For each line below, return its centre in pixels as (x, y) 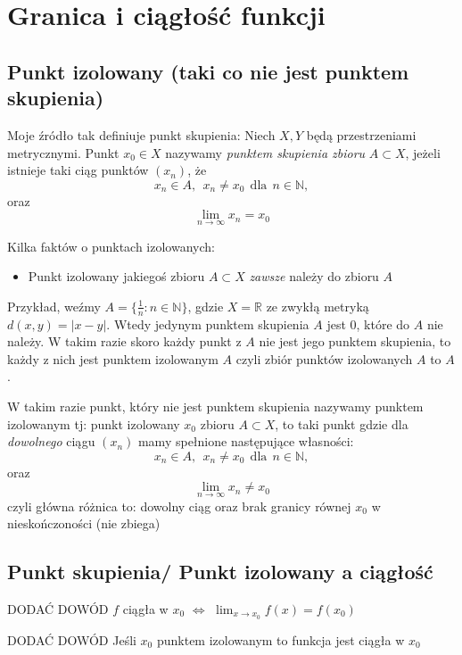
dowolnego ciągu (51, 441)
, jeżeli (423, 152)
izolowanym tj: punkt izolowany (94, 423)
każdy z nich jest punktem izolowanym (113, 358)
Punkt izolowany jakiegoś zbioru (116, 276)
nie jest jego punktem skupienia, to (355, 341)
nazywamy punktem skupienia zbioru (265, 152)
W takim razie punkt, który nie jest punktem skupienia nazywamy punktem (215, 406)
